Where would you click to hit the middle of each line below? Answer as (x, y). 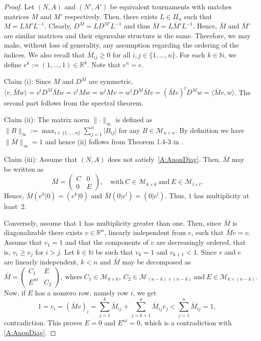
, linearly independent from (145, 232)
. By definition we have (210, 130)
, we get (145, 292)
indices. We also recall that (45, 54)
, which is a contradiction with (186, 323)
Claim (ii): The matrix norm (47, 119)
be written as (24, 169)
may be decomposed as (156, 262)
